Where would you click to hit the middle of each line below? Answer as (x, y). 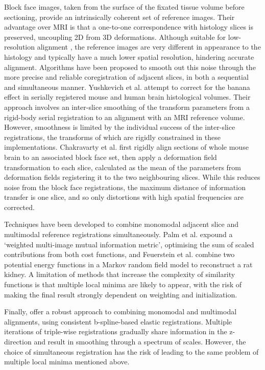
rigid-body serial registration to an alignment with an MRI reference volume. (125, 117)
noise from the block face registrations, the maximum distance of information (125, 187)
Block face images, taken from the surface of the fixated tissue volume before (124, 7)
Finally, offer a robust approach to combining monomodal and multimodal (121, 311)
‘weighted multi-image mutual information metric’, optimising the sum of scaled (129, 244)
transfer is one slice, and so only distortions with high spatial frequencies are (124, 197)
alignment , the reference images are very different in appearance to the (149, 47)
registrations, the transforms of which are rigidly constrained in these (112, 137)
